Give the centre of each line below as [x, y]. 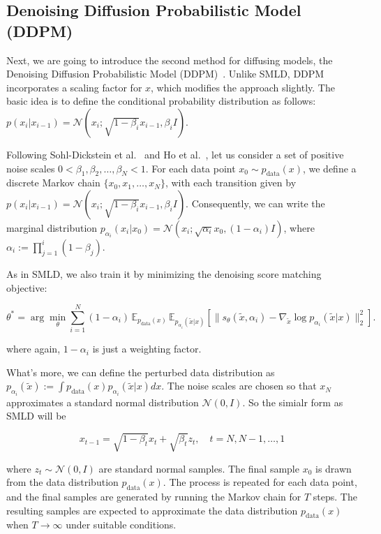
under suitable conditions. [121, 525]
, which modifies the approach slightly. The [243, 87]
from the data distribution [62, 482]
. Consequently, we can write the [255, 203]
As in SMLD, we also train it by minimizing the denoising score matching [164, 273]
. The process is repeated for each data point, [260, 482]
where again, [33, 349]
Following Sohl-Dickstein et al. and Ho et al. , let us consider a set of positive [175, 154]
